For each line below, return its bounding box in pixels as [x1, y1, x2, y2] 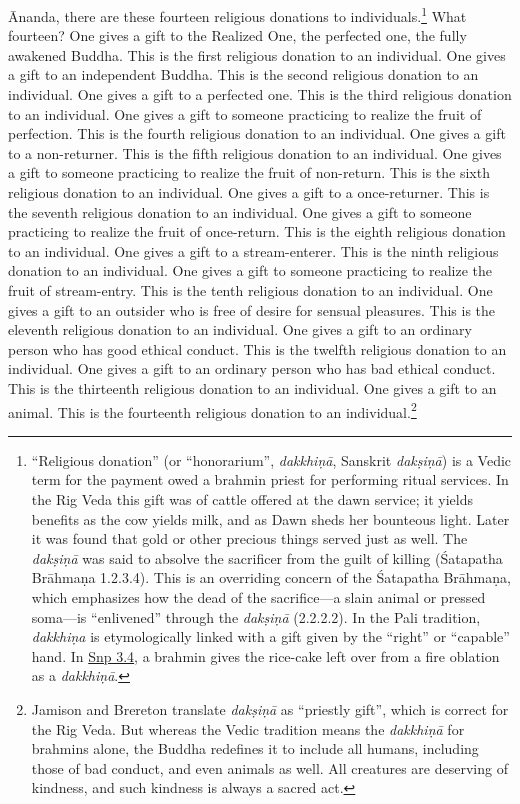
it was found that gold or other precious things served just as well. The [31, 528, 468, 549]
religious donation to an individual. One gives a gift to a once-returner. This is [8, 182, 490, 202]
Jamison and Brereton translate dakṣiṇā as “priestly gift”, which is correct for [31, 698, 509, 719]
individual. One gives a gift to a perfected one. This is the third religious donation [8, 84, 512, 105]
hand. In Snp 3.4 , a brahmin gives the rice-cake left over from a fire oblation [31, 645, 500, 666]
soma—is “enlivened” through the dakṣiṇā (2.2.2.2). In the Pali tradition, [31, 606, 481, 627]
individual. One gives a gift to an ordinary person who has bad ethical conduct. [8, 358, 496, 379]
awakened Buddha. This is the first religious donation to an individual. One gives [8, 44, 506, 65]
